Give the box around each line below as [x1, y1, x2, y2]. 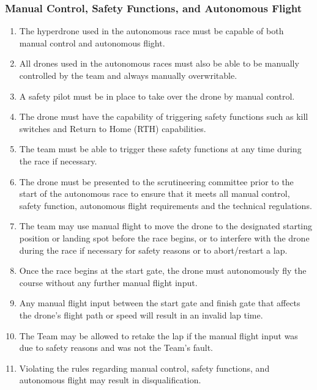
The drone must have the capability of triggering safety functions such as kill [19, 110, 308, 123]
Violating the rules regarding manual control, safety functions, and [19, 361, 270, 374]
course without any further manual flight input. [19, 276, 198, 289]
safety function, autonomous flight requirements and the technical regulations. [19, 199, 312, 212]
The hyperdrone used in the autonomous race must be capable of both [19, 24, 284, 37]
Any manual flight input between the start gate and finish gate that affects [19, 296, 300, 309]
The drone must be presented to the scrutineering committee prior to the [19, 175, 294, 188]
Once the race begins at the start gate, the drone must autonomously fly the [19, 264, 307, 277]
